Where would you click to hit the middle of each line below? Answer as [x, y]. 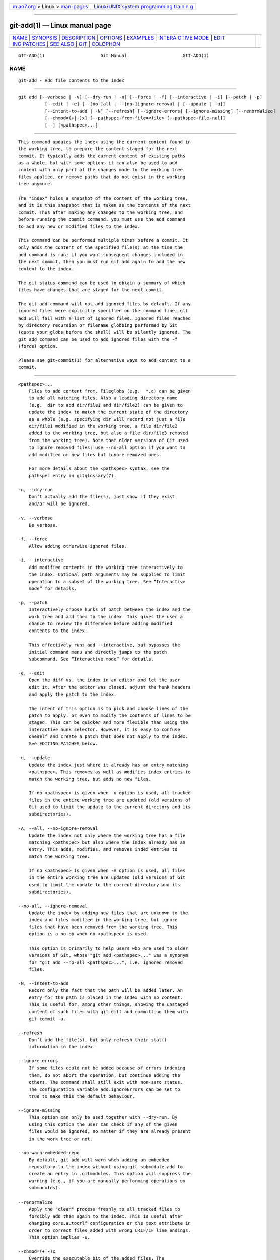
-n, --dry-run [36, 490]
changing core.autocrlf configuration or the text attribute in [110, 1223]
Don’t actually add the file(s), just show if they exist [102, 497]
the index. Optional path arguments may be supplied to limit [107, 574]
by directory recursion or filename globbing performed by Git [98, 325]
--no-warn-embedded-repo [49, 1153]
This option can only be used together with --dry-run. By [103, 1117]
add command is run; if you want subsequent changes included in [101, 255]
